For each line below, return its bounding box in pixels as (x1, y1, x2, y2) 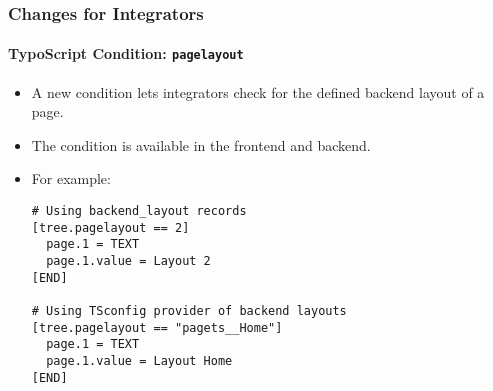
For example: (31, 168, 111, 189)
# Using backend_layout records (31, 204, 247, 219)
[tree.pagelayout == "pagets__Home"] (31, 320, 283, 335)
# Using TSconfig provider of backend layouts (31, 304, 347, 319)
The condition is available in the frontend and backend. (31, 134, 371, 155)
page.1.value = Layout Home (46, 353, 233, 368)
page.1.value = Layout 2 (46, 254, 211, 269)
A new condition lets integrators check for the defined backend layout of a (31, 81, 485, 102)
